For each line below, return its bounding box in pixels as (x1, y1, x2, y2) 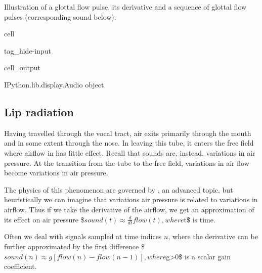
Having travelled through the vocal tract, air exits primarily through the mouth (4, 127, 251, 138)
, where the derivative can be (168, 231, 258, 242)
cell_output (4, 62, 40, 73)
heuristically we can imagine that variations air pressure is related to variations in (4, 194, 258, 205)
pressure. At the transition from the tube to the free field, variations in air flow (4, 157, 249, 168)
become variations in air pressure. (4, 167, 108, 178)
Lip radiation (4, 104, 74, 119)
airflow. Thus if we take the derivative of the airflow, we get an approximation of (4, 204, 254, 214)
